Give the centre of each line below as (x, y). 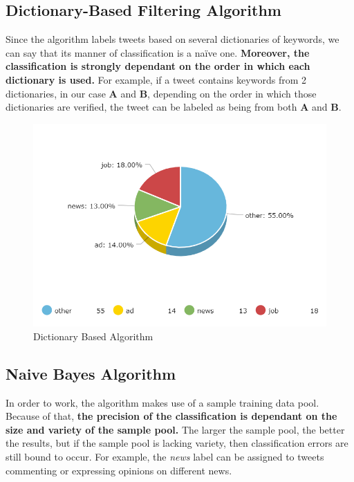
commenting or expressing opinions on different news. (119, 470)
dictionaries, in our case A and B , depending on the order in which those (161, 93)
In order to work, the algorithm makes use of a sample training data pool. (162, 402)
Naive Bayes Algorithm (91, 373)
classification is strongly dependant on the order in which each (158, 66)
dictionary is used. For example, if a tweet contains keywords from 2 (156, 79)
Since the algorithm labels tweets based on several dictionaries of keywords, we (173, 39)
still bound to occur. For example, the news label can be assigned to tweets (165, 456)
